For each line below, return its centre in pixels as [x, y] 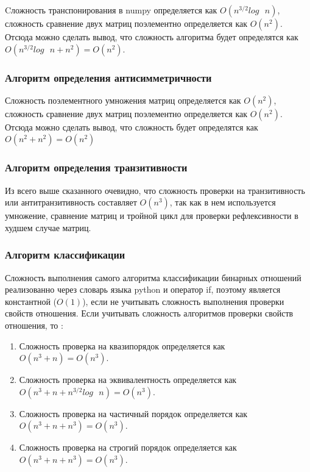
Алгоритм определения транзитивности [96, 167]
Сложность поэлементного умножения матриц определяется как [123, 100]
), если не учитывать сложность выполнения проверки [183, 301]
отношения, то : [34, 325]
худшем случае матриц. [48, 227]
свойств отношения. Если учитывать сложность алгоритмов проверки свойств [149, 313]
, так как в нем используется [223, 202]
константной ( [31, 301]
